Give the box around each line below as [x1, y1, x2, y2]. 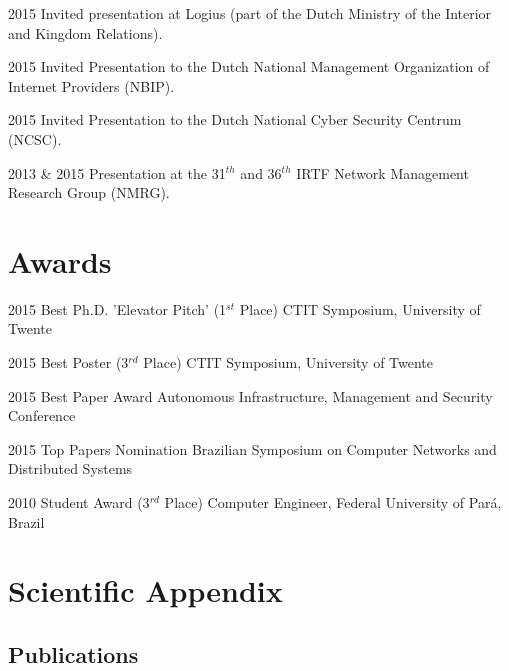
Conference [8, 405, 76, 426]
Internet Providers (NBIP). [8, 75, 175, 96]
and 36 [240, 162, 282, 183]
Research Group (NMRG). [8, 182, 170, 203]
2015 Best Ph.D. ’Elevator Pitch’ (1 [8, 298, 227, 319]
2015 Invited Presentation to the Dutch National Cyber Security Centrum [8, 109, 462, 130]
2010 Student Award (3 [8, 492, 150, 513]
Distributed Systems [8, 458, 133, 479]
